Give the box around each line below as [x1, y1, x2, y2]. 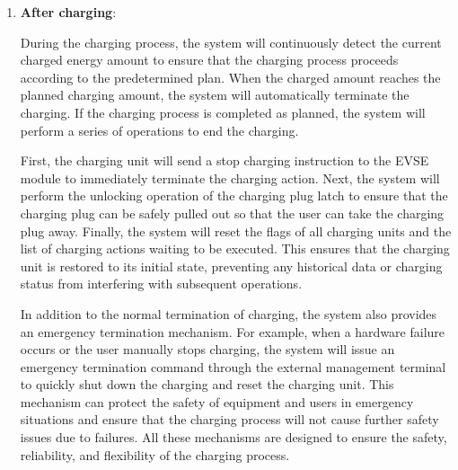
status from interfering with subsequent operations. [20, 274, 303, 293]
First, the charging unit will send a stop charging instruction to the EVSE [20, 151, 429, 170]
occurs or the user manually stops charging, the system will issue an [20, 340, 395, 359]
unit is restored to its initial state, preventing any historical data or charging [20, 256, 443, 275]
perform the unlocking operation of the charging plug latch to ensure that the [20, 186, 448, 205]
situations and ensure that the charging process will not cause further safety [20, 410, 439, 429]
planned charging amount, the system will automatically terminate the [20, 85, 410, 104]
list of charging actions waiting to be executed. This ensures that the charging [20, 239, 450, 258]
